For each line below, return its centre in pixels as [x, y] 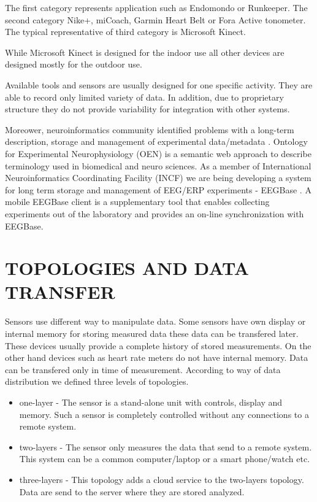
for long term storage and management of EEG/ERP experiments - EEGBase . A [158, 189]
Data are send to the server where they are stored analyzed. [132, 491]
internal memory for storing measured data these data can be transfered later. [152, 333]
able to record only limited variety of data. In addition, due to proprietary [144, 97]
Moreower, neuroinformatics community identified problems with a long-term [150, 129]
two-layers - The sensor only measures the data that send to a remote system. [166, 446]
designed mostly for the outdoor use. [74, 64]
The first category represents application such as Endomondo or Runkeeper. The [156, 7]
